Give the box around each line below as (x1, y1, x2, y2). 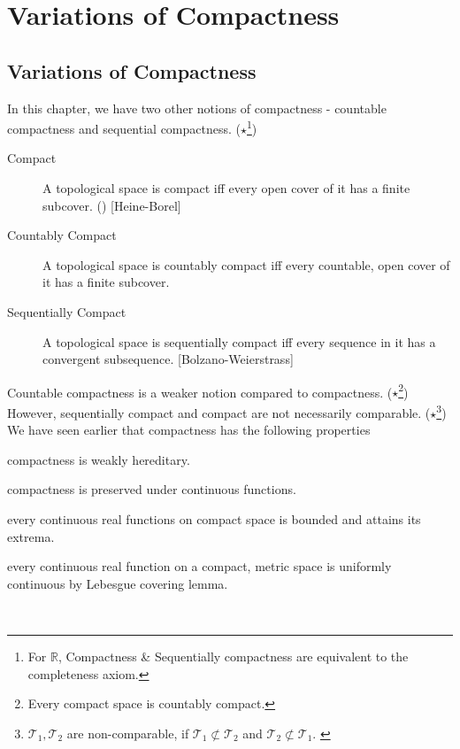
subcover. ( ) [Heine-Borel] (42, 196, 181, 214)
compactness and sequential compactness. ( (7, 119, 241, 137)
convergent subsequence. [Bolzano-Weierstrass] (42, 350, 294, 368)
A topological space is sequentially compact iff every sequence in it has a (42, 332, 436, 351)
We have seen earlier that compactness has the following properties (7, 421, 371, 439)
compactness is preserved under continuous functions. (7, 480, 296, 498)
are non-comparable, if (66, 723, 189, 742)
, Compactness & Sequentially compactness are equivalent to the (57, 647, 409, 666)
